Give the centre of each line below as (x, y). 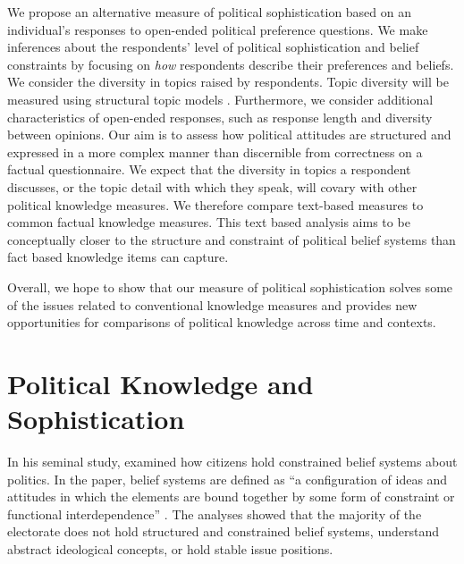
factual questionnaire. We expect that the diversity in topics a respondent (209, 169)
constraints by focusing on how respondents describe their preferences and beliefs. (231, 64)
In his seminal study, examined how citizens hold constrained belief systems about (232, 461)
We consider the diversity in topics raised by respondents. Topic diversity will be (228, 82)
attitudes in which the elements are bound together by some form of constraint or (231, 497)
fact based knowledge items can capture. (118, 257)
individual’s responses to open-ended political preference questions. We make (218, 29)
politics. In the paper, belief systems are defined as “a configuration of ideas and (228, 479)
